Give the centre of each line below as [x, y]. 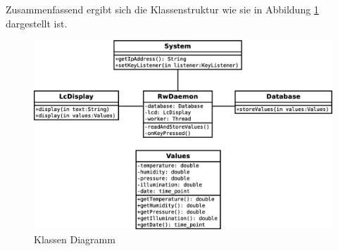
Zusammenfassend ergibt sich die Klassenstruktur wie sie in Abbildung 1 [162, 9]
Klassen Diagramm [75, 239]
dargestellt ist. [37, 23]
